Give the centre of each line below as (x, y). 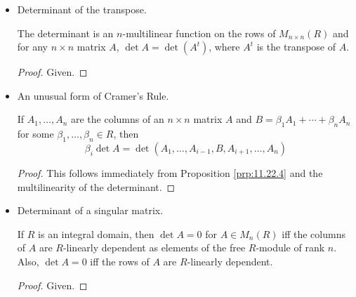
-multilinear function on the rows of (199, 33)
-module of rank (290, 247)
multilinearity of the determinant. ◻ (96, 186)
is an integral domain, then (96, 233)
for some (35, 134)
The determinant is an (65, 33)
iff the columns (314, 233)
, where (224, 47)
